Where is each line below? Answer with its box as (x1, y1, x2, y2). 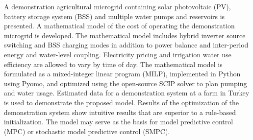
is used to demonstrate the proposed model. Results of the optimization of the (4, 97, 239, 107)
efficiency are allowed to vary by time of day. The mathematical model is (4, 59, 223, 69)
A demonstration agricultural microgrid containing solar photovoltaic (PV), (4, 1, 231, 11)
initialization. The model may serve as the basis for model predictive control (4, 117, 233, 127)
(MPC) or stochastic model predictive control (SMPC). (4, 126, 170, 136)
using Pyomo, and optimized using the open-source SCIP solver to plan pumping (4, 78, 247, 88)
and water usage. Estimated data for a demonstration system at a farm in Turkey (4, 88, 250, 98)
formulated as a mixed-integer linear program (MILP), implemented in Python (4, 69, 241, 79)
